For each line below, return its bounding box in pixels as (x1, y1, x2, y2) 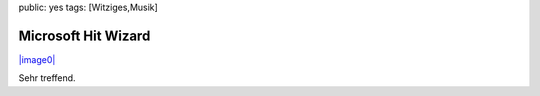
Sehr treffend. (18, 72, 76, 84)
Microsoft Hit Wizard (18, 27, 151, 44)
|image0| (18, 53, 56, 65)
